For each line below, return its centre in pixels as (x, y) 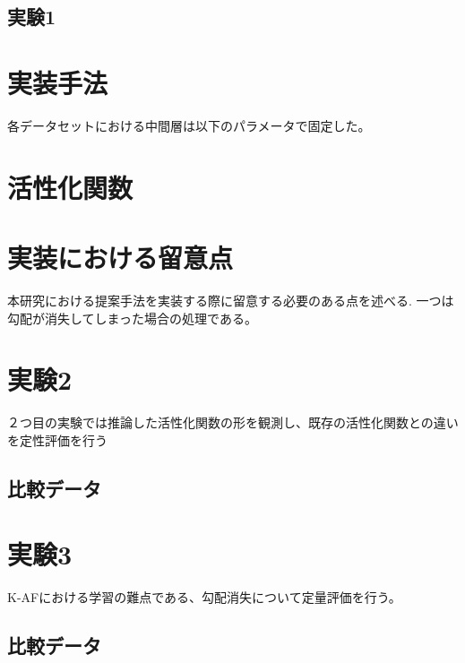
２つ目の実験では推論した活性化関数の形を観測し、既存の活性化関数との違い (233, 422)
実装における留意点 (121, 258)
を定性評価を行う (57, 439)
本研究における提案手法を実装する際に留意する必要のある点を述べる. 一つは (231, 300)
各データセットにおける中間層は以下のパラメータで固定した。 (189, 125)
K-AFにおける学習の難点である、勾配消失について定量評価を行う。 (204, 597)
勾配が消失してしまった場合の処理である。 (132, 318)
